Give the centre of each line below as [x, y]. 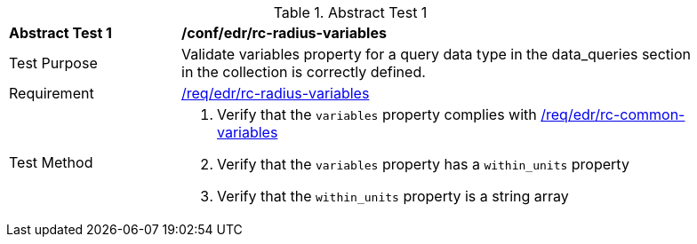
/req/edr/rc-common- [613, 114]
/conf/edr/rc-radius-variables [284, 33]
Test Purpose [53, 63]
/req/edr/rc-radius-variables [276, 93]
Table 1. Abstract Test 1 [350, 12]
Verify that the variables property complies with [377, 114]
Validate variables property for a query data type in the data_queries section [436, 54]
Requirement [52, 93]
